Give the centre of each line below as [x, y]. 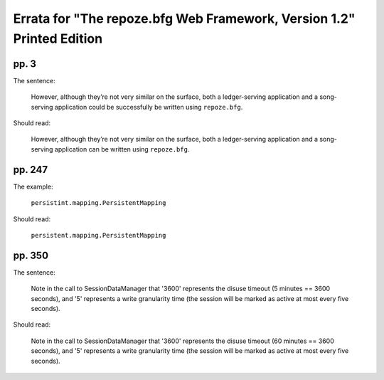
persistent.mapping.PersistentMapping [98, 235]
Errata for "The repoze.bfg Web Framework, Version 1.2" [184, 19]
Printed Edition [58, 38]
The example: [33, 186]
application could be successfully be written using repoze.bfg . [149, 107]
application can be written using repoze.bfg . [122, 149]
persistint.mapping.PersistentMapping [98, 203]
